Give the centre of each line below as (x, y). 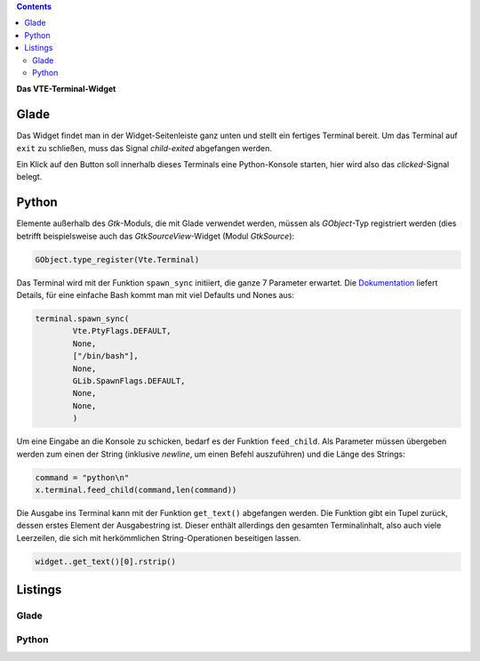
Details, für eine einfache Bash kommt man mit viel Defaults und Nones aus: (156, 295)
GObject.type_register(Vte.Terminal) (117, 259)
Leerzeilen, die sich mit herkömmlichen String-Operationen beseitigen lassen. (159, 537)
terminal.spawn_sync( (82, 319)
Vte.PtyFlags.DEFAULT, (122, 331)
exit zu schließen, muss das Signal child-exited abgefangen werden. (144, 148)
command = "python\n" (82, 477)
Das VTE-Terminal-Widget (66, 89)
